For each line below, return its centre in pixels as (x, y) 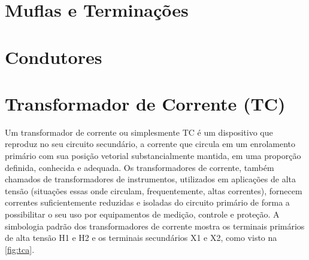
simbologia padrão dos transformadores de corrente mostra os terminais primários (155, 226)
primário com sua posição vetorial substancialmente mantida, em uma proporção (153, 156)
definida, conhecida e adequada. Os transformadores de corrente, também (140, 167)
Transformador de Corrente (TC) (145, 103)
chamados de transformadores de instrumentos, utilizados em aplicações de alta (150, 179)
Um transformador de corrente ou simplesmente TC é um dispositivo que (139, 132)
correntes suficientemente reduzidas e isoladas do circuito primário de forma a (147, 202)
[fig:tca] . (20, 249)
